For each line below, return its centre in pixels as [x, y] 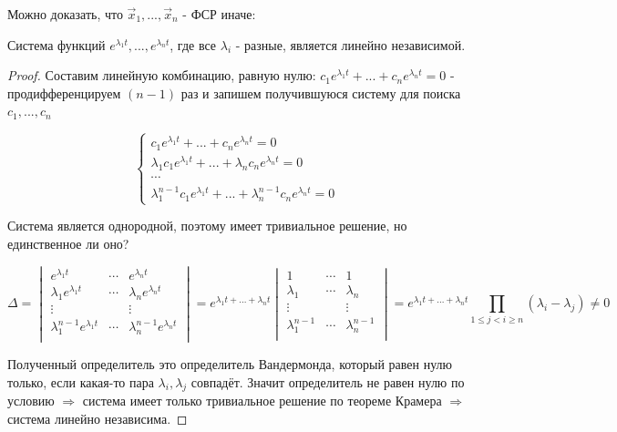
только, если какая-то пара [81, 381]
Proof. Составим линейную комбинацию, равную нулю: [162, 75]
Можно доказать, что [65, 14]
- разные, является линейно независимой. [350, 44]
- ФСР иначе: [219, 14]
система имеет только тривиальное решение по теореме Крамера [262, 401]
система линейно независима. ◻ [98, 419]
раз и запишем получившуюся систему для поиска [321, 93]
